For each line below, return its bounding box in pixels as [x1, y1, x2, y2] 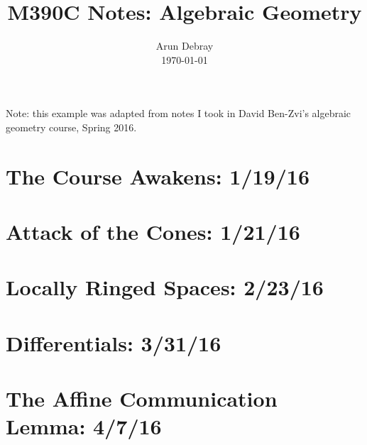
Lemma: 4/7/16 [6, 412, 162, 441]
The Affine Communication [6, 384, 278, 413]
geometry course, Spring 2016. [6, 119, 137, 134]
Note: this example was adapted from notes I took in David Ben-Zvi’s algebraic [6, 106, 351, 121]
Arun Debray [155, 38, 214, 53]
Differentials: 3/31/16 [6, 328, 221, 357]
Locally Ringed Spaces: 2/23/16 [6, 273, 324, 302]
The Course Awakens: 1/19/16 [6, 161, 310, 190]
